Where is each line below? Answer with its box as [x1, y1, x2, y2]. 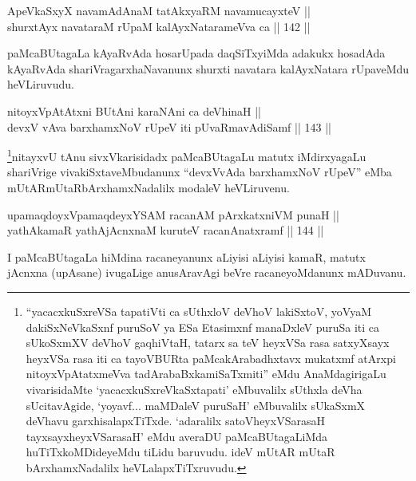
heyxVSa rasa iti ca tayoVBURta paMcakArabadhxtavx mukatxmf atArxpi [26, 349, 396, 366]
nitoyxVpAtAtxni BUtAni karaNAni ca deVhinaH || [7, 102, 262, 119]
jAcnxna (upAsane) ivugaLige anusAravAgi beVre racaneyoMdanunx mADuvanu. [7, 264, 406, 281]
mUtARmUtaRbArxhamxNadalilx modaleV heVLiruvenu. [7, 179, 290, 195]
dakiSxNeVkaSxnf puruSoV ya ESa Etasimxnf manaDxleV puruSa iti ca [26, 318, 380, 335]
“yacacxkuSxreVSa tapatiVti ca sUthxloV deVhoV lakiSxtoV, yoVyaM [26, 302, 372, 319]
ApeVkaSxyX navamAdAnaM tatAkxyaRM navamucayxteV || [7, 2, 311, 18]
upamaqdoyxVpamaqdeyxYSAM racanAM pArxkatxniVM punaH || [7, 206, 339, 223]
